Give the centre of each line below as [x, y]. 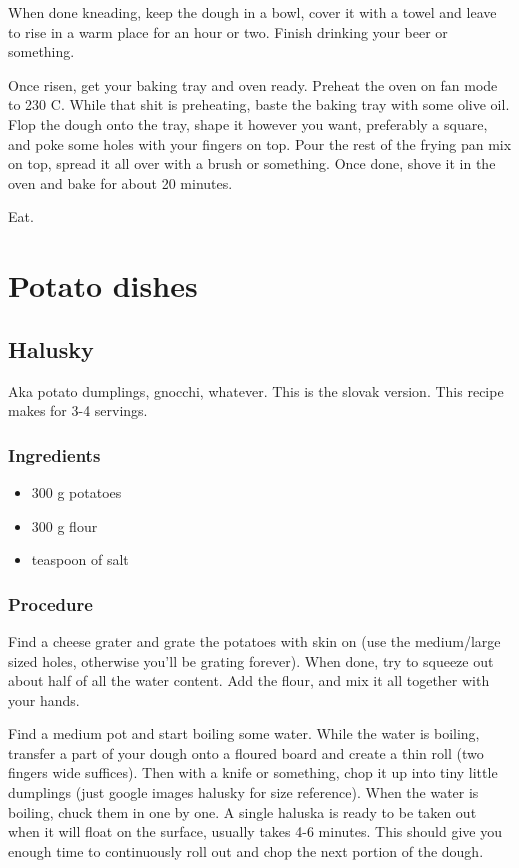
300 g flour [64, 525]
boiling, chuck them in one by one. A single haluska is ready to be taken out [242, 811]
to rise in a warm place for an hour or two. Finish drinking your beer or [228, 31]
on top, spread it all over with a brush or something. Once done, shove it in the [252, 163]
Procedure [50, 603]
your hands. [44, 699]
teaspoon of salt [80, 559]
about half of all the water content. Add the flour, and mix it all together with [249, 680]
